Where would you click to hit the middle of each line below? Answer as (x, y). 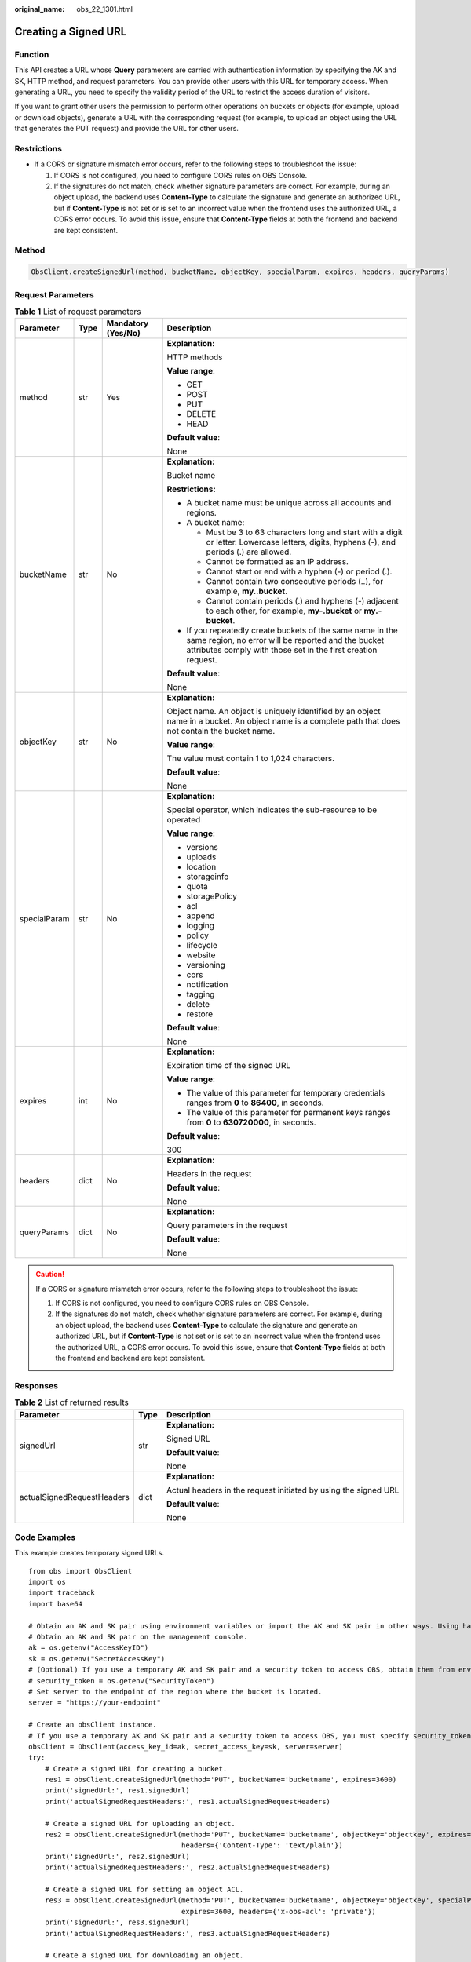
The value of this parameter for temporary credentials (286, 1093)
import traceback (62, 1593)
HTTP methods (195, 357)
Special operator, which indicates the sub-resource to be (272, 810)
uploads (201, 857)
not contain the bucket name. (221, 731)
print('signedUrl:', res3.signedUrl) (117, 1922)
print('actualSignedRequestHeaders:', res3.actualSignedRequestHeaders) (188, 1933)
